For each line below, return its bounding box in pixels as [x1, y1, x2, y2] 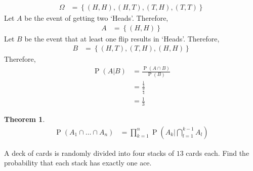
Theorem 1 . [4, 114, 45, 124]
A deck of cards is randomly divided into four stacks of [4, 147, 175, 158]
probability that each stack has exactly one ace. [4, 157, 152, 168]
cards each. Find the [186, 147, 249, 158]
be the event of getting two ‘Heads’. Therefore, [24, 13, 168, 23]
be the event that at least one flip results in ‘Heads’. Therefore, [24, 33, 220, 44]
